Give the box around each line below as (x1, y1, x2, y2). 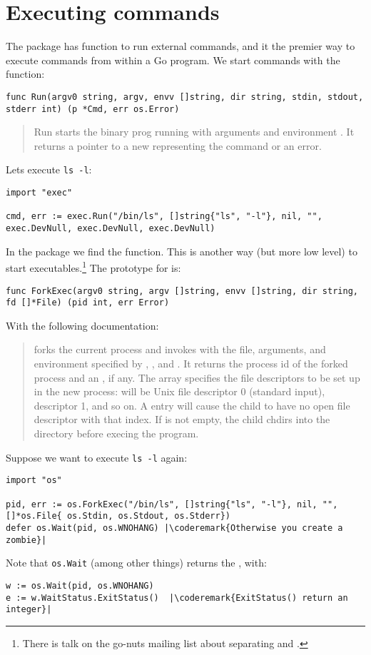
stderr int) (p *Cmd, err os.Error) (6, 103, 180, 114)
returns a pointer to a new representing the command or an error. (34, 138, 322, 153)
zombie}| (6, 534, 47, 545)
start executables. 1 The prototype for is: (6, 258, 181, 275)
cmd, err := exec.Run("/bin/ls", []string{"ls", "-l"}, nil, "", (6, 211, 322, 222)
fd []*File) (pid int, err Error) (6, 298, 170, 308)
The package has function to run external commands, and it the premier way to (6, 39, 355, 54)
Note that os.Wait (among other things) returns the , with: (6, 555, 267, 570)
